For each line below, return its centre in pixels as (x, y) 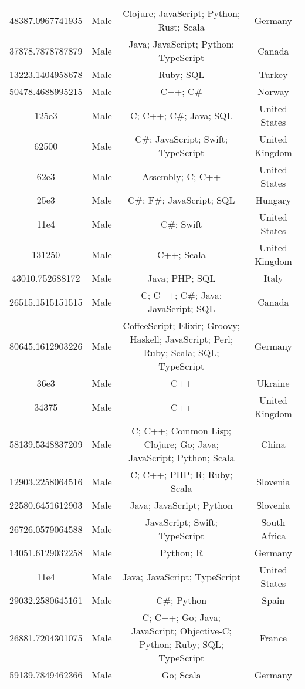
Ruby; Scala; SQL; (181, 352)
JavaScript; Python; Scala (181, 457)
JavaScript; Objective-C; (181, 631)
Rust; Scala (181, 27)
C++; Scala (181, 254)
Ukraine (273, 383)
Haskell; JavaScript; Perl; (182, 339)
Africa (273, 536)
